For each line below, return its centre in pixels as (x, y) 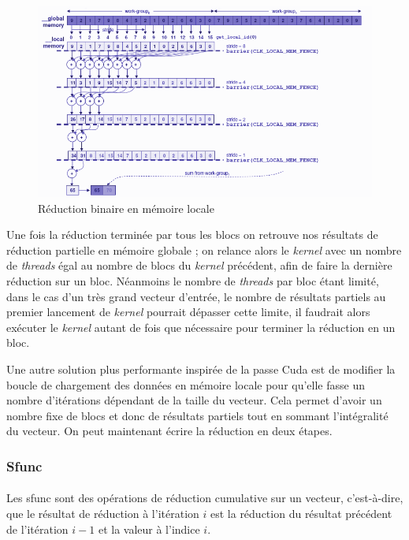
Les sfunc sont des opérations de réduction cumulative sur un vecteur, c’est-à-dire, (205, 498)
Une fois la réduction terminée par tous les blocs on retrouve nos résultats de (192, 235)
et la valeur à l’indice (149, 529)
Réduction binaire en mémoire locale (126, 208)
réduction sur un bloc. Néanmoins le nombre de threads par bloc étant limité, (193, 281)
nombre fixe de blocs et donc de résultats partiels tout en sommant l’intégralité (197, 415)
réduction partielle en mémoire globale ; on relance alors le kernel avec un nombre (204, 250)
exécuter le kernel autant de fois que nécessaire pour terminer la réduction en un (201, 327)
